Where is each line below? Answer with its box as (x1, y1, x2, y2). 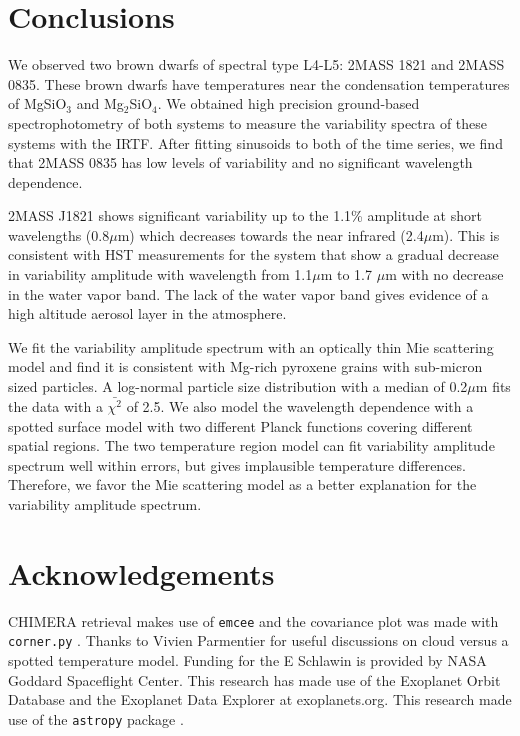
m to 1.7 (320, 264, 373, 285)
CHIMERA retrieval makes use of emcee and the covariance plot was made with (8, 610, 499, 631)
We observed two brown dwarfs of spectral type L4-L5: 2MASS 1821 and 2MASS (8, 54, 505, 75)
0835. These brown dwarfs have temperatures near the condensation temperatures (8, 73, 510, 94)
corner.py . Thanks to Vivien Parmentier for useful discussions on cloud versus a (8, 630, 509, 651)
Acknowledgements (8, 552, 275, 593)
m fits (475, 376, 511, 397)
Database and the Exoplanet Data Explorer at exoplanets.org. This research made (8, 689, 512, 710)
